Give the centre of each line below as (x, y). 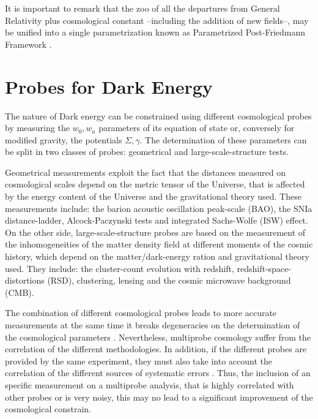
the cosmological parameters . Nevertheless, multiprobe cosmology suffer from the (158, 337)
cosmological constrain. (48, 409)
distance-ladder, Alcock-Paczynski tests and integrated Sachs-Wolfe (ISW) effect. (157, 220)
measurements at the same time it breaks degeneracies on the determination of (153, 325)
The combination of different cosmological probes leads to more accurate (141, 313)
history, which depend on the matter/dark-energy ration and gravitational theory (157, 256)
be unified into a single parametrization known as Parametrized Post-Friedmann (155, 32)
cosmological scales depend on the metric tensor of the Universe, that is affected (155, 184)
